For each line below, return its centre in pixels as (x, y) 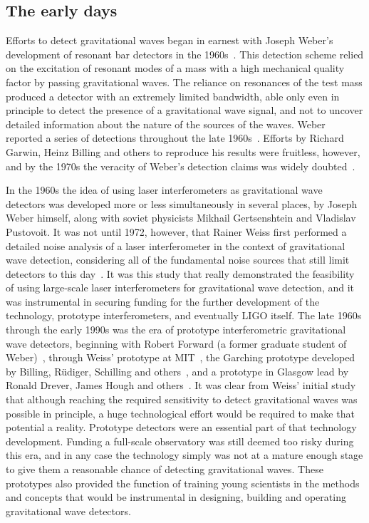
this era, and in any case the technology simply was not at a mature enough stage (184, 455)
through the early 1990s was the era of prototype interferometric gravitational (176, 330)
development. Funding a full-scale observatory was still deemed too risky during (180, 441)
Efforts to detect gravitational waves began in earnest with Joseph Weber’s (170, 40)
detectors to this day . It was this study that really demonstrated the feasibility (180, 273)
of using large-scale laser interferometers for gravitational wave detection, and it (180, 288)
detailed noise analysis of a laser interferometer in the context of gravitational (176, 245)
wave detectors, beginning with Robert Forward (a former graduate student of (176, 343)
